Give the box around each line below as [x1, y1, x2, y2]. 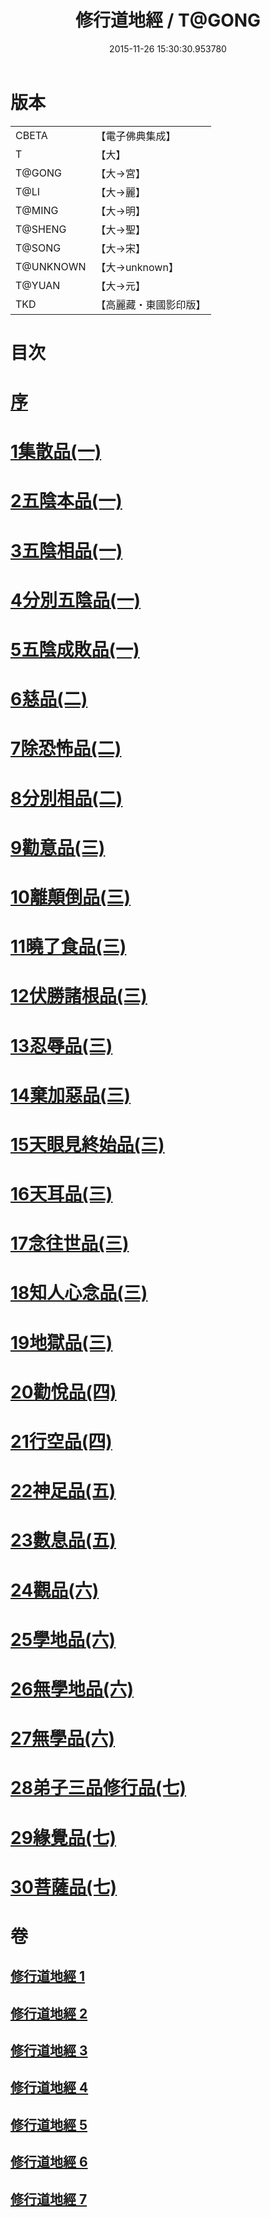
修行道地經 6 [10, 2154, 88, 2171]
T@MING [15, 203, 59, 217]
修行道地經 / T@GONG [74, 9, 262, 32]
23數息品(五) [10, 1529, 117, 1552]
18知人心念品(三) [10, 1282, 148, 1305]
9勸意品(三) [10, 836, 106, 859]
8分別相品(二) [10, 787, 123, 810]
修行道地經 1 [10, 1968, 86, 1985]
